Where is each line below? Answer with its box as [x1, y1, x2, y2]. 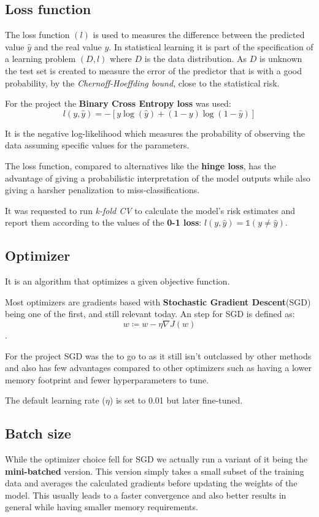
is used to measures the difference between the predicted [93, 28, 305, 41]
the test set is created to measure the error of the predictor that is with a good [5, 64, 302, 77]
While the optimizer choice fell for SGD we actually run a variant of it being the [5, 453, 308, 465]
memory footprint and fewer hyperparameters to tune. [5, 373, 209, 386]
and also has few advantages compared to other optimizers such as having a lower [5, 361, 312, 374]
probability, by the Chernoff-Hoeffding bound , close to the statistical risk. [5, 76, 280, 89]
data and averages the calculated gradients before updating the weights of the [5, 477, 298, 489]
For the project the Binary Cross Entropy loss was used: [5, 97, 231, 110]
